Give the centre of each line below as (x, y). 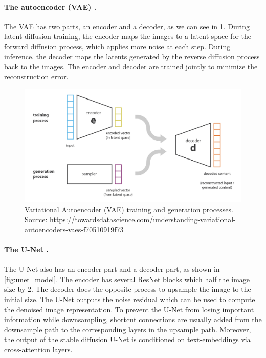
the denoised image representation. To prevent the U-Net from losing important (129, 309)
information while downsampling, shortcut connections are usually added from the (133, 319)
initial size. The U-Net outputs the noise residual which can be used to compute (130, 299)
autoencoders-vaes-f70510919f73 (74, 229)
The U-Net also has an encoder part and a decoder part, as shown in (112, 269)
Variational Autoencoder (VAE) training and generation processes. (129, 209)
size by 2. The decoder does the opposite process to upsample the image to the (128, 289)
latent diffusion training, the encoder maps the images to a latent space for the (128, 36)
